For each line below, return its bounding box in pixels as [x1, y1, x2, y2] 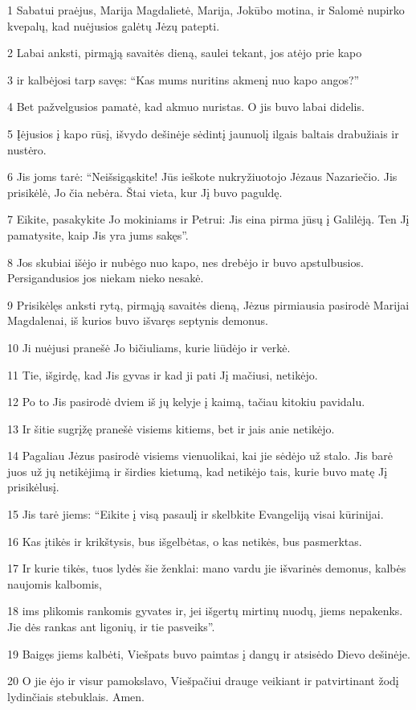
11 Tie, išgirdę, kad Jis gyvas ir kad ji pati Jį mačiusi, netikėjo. [7, 366, 318, 383]
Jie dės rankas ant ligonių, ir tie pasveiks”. [7, 618, 215, 635]
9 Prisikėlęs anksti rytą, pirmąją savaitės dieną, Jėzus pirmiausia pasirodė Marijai [7, 296, 410, 313]
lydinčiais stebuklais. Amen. [7, 687, 145, 704]
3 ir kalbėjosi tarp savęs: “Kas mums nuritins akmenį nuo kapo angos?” [7, 71, 360, 88]
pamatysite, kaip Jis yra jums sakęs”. [7, 226, 189, 243]
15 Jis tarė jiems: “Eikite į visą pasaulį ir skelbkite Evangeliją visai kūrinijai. [7, 506, 384, 523]
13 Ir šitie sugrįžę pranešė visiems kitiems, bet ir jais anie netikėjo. [7, 420, 335, 437]
